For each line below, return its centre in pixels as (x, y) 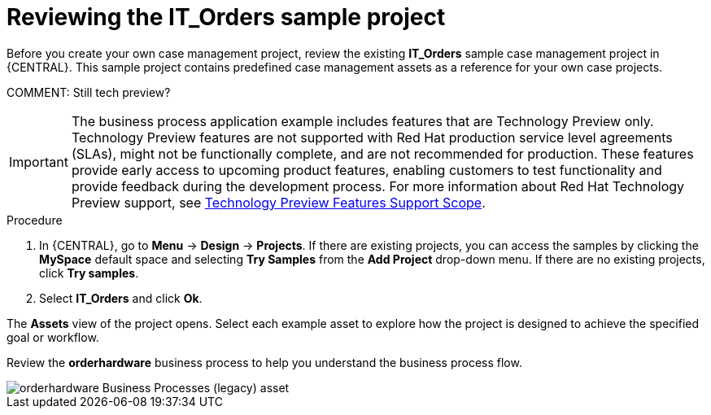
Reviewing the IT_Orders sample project (226, 17)
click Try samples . (89, 273)
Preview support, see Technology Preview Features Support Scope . (278, 202)
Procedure (35, 220)
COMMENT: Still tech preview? (89, 92)
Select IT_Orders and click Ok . (121, 298)
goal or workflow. (53, 337)
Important (39, 162)
